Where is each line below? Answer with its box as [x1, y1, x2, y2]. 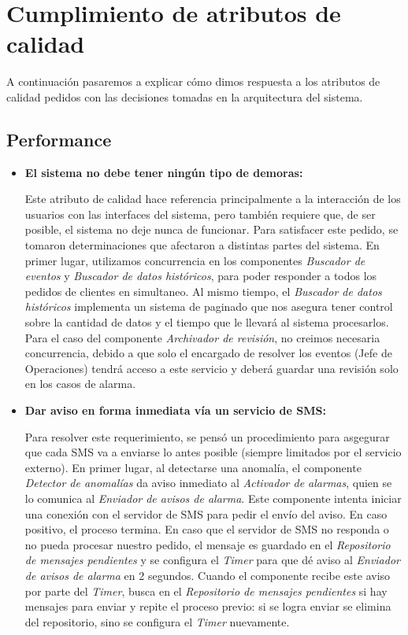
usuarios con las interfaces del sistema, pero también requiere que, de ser [24, 205, 376, 222]
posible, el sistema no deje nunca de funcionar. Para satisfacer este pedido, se [24, 221, 399, 238]
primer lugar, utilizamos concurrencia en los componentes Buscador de [24, 252, 365, 268]
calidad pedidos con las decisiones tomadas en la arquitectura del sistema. [6, 88, 363, 105]
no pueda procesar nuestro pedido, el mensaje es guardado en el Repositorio [24, 536, 391, 552]
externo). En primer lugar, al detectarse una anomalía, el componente [24, 459, 362, 475]
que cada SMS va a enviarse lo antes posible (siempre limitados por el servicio [24, 444, 402, 460]
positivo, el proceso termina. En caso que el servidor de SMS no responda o [24, 521, 389, 537]
